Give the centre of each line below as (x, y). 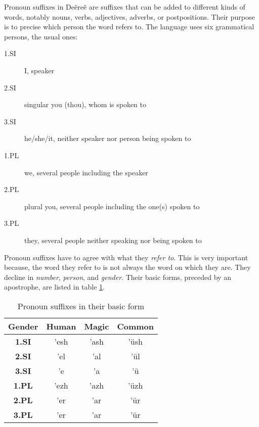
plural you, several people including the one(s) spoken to (112, 206)
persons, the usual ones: (41, 36)
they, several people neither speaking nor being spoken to (113, 240)
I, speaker (39, 70)
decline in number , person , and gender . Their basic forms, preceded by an (118, 277)
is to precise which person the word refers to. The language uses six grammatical (129, 27)
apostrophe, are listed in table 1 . (54, 287)
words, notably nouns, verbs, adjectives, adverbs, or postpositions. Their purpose (129, 16)
